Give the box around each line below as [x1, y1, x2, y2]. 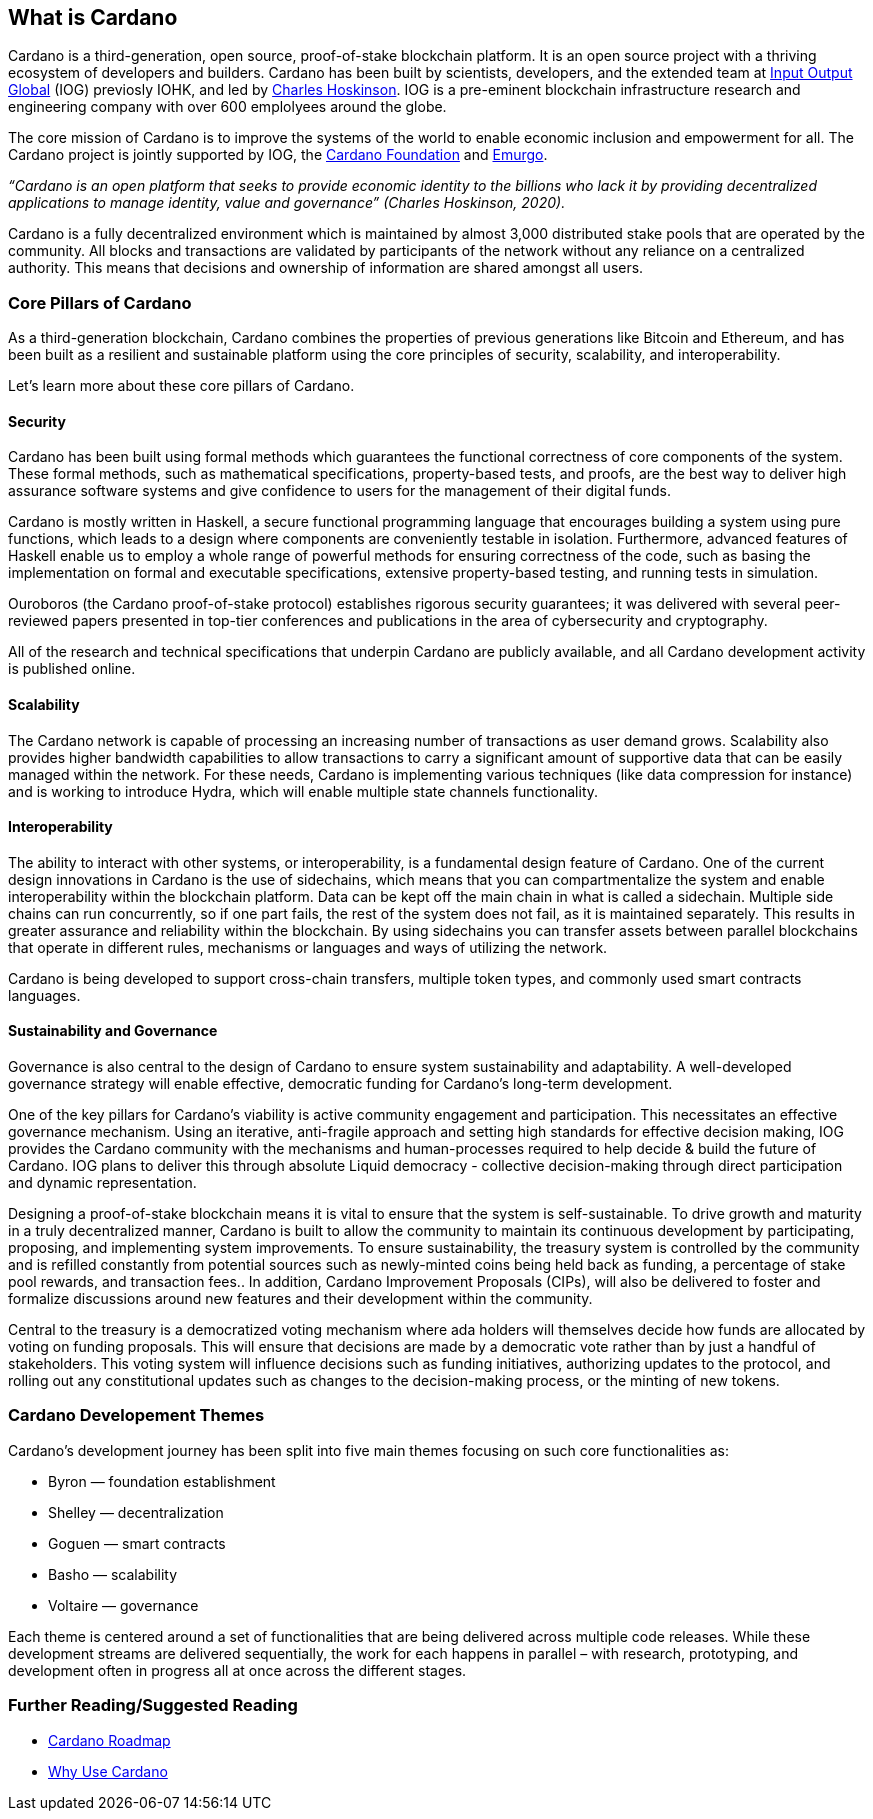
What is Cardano [8, 5, 178, 30]
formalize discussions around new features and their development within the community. [8, 1290, 593, 1308]
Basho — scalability [48, 1565, 178, 1583]
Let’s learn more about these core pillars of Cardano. [8, 377, 355, 395]
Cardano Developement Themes [8, 1405, 265, 1426]
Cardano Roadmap [48, 1731, 171, 1749]
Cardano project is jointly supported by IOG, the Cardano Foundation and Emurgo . [8, 146, 548, 164]
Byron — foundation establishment [48, 1472, 276, 1490]
